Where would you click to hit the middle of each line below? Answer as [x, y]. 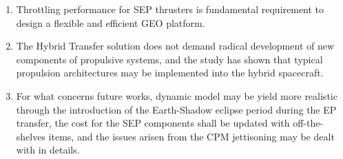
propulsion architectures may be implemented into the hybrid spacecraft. [170, 73]
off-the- [308, 123]
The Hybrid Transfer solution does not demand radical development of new [175, 46]
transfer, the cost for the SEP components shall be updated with [153, 123]
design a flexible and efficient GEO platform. [111, 22]
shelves [31, 136]
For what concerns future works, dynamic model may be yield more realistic [177, 95]
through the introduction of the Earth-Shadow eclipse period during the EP [176, 109]
